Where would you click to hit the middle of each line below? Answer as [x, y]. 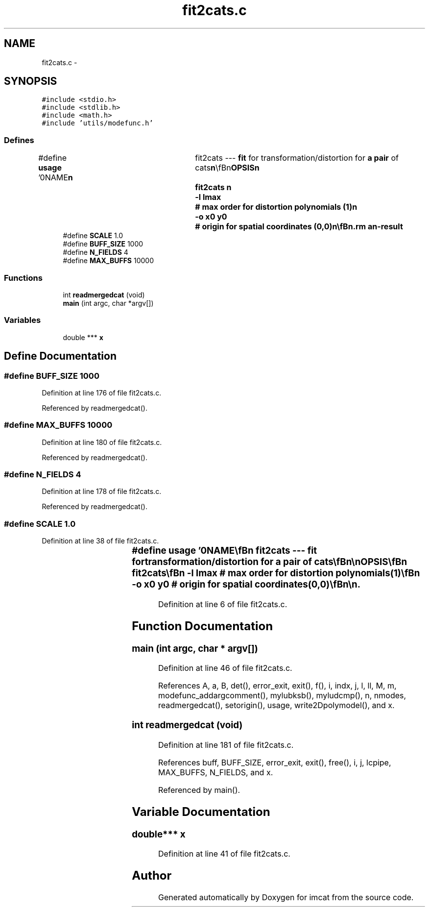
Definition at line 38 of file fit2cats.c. [100, 541]
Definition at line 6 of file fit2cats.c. [223, 604]
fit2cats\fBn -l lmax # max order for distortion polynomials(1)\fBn [276, 573]
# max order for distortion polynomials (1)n [276, 207]
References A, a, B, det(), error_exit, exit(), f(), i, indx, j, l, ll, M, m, [277, 686]
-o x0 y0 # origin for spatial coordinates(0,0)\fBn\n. [246, 585]
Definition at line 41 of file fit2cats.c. [224, 854]
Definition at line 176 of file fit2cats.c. [102, 393]
